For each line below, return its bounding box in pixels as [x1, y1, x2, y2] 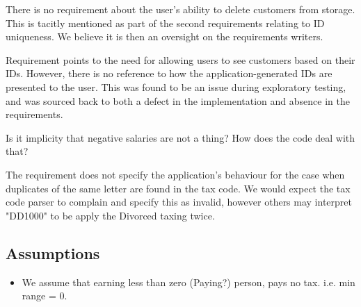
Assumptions [6, 242, 100, 263]
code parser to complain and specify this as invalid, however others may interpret [6, 194, 352, 209]
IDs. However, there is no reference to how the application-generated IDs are [6, 66, 332, 81]
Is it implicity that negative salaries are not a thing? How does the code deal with [6, 130, 355, 144]
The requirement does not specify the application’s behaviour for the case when [6, 167, 345, 181]
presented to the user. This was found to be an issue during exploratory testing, [6, 79, 346, 94]
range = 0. [22, 288, 67, 303]
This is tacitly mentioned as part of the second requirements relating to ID [6, 15, 325, 30]
